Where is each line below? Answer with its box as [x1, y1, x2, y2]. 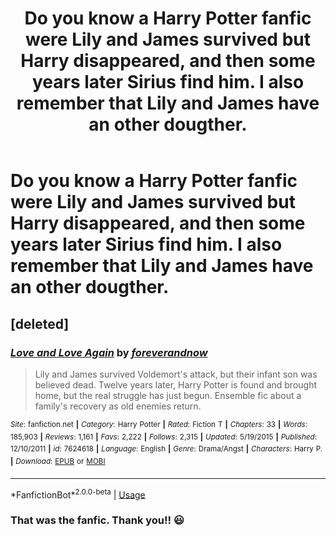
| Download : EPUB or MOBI [10, 456, 106, 466]
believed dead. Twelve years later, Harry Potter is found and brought [34, 378, 318, 391]
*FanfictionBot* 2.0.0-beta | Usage [10, 487, 146, 501]
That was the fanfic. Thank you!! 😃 [10, 513, 185, 527]
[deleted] [10, 315, 70, 332]
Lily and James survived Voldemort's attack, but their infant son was [34, 368, 318, 380]
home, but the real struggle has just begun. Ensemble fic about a [34, 389, 302, 401]
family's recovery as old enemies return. [34, 400, 202, 412]
